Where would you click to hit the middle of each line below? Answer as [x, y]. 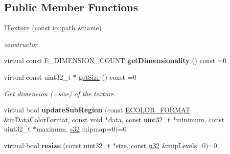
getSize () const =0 [107, 77]
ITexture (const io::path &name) [53, 28]
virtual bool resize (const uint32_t [57, 145]
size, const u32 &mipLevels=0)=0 [166, 145]
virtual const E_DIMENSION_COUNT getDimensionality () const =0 [115, 60]
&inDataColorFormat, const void [53, 119]
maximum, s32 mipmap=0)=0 [81, 129]
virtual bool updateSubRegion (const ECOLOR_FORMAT [97, 110]
